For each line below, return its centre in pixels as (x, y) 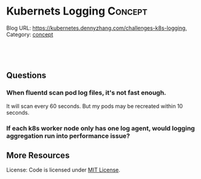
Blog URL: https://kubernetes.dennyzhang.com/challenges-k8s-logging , (97, 28)
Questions (26, 76)
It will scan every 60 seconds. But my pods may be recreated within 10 (95, 106)
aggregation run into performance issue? (68, 136)
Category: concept (30, 34)
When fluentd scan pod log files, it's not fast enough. (86, 93)
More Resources (38, 155)
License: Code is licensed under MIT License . (63, 170)
